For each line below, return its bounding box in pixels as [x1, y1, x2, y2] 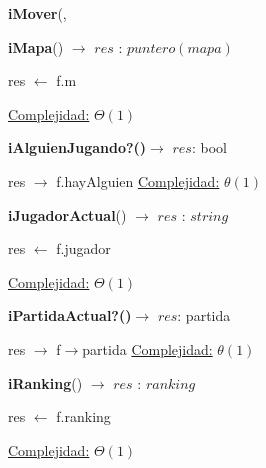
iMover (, [8, 3, 67, 23]
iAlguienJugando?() [8, 137, 147, 158]
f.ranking [56, 406, 111, 427]
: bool [191, 137, 227, 158]
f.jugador [56, 238, 111, 259]
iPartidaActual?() [8, 305, 132, 326]
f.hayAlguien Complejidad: [56, 170, 220, 191]
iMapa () [8, 36, 64, 57]
